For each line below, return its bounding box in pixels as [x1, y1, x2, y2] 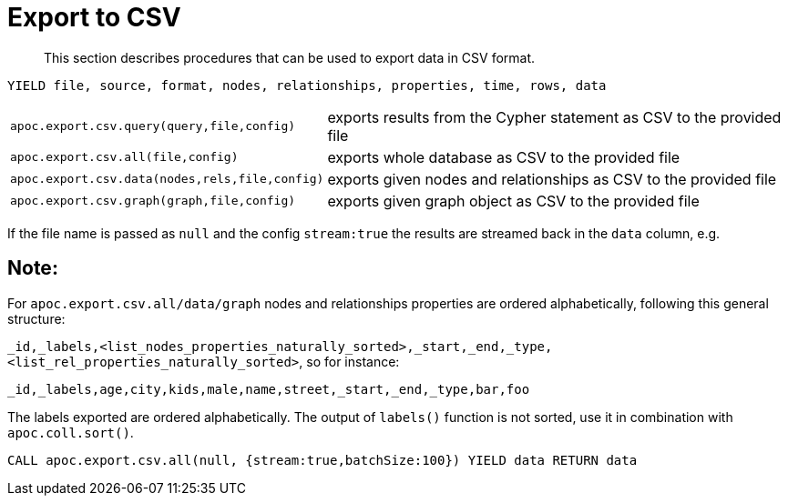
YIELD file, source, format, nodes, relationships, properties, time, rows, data [7, 77, 607, 93]
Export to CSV [7, 2, 181, 33]
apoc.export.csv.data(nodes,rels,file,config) [10, 172, 324, 186]
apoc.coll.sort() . [7, 424, 134, 440]
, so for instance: [299, 353, 400, 369]
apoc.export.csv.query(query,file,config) [10, 119, 296, 134]
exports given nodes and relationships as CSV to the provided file [327, 169, 777, 188]
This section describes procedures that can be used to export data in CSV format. [44, 49, 536, 65]
